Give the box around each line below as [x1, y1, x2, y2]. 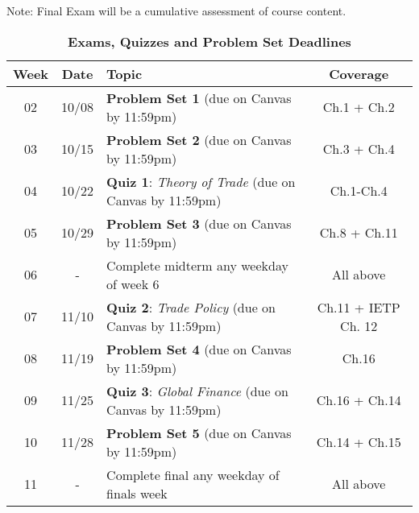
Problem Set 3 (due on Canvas [106, 213, 292, 233]
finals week [106, 483, 168, 503]
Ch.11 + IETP [317, 297, 400, 316]
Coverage [329, 64, 389, 83]
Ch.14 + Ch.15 [316, 432, 401, 452]
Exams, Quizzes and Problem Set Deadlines [68, 31, 351, 51]
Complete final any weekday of [106, 465, 280, 484]
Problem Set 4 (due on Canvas [106, 339, 292, 358]
